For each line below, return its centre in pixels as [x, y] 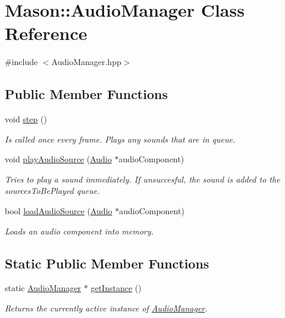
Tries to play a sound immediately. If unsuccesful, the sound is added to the [142, 179]
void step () [26, 119]
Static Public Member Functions [107, 263]
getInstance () [116, 288]
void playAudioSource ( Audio [58, 159]
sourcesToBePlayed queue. [52, 191]
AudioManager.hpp [86, 62]
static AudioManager [43, 288]
